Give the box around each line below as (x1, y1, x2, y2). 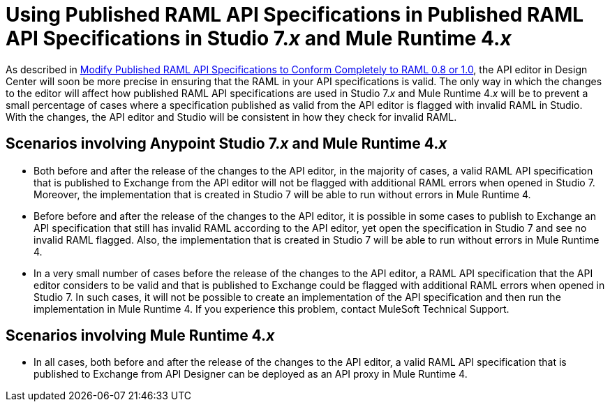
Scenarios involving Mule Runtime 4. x (6, 327, 275, 345)
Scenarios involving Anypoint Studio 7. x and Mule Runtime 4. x (6, 135, 447, 153)
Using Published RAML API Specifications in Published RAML (6, 3, 584, 27)
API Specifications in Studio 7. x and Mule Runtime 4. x (6, 27, 512, 50)
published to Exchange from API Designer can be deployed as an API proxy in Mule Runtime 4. (34, 368, 468, 380)
